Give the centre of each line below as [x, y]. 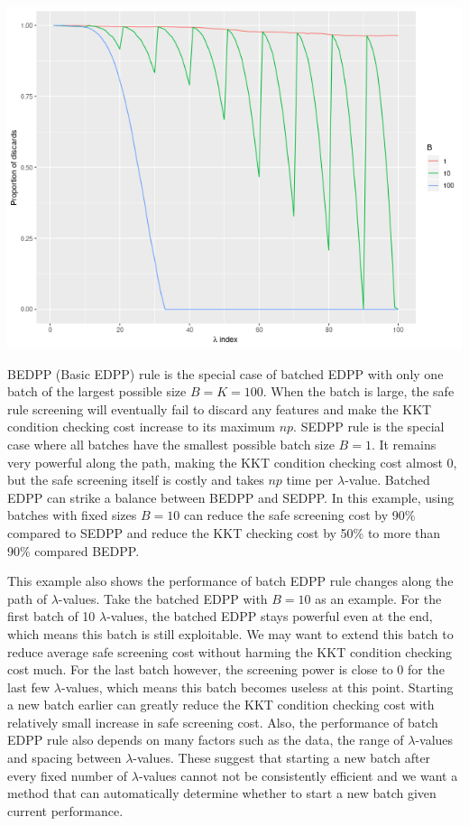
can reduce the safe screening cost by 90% [299, 515]
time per [310, 480]
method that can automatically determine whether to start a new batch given [222, 793]
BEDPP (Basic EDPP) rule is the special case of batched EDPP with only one [225, 373]
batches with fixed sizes [72, 515]
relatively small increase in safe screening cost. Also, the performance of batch [223, 722]
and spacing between [64, 758]
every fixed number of [68, 775]
